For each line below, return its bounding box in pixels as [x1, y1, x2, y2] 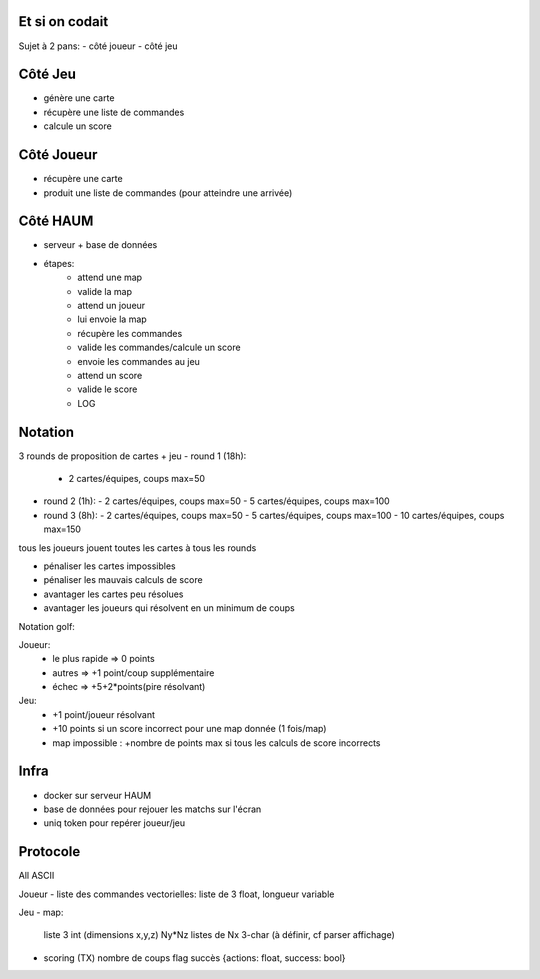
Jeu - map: [18, 906, 64, 919]
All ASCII [18, 870, 55, 882]
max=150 [43, 523, 82, 535]
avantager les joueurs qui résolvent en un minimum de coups [43, 602, 295, 614]
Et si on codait [18, 13, 109, 30]
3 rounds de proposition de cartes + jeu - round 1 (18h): [18, 450, 247, 462]
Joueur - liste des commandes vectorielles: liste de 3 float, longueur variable [18, 888, 335, 900]
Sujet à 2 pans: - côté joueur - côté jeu [18, 40, 178, 52]
